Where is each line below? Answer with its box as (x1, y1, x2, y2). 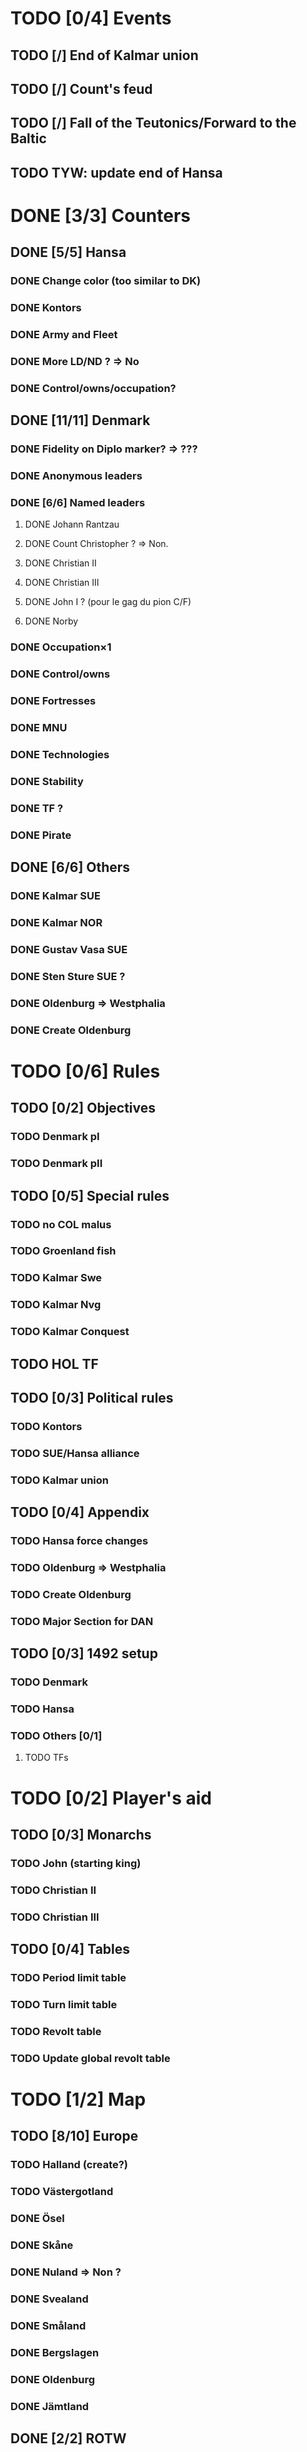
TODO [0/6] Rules (10, 1060, 161, 1082)
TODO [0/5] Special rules (10, 1187, 170, 1204)
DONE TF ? (10, 801, 64, 815)
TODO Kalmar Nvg (10, 1298, 102, 1312)
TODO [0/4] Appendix (10, 1504, 150, 1521)
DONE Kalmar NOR (10, 916, 103, 930)
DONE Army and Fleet (10, 328, 118, 342)
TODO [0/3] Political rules (10, 1389, 174, 1406)
